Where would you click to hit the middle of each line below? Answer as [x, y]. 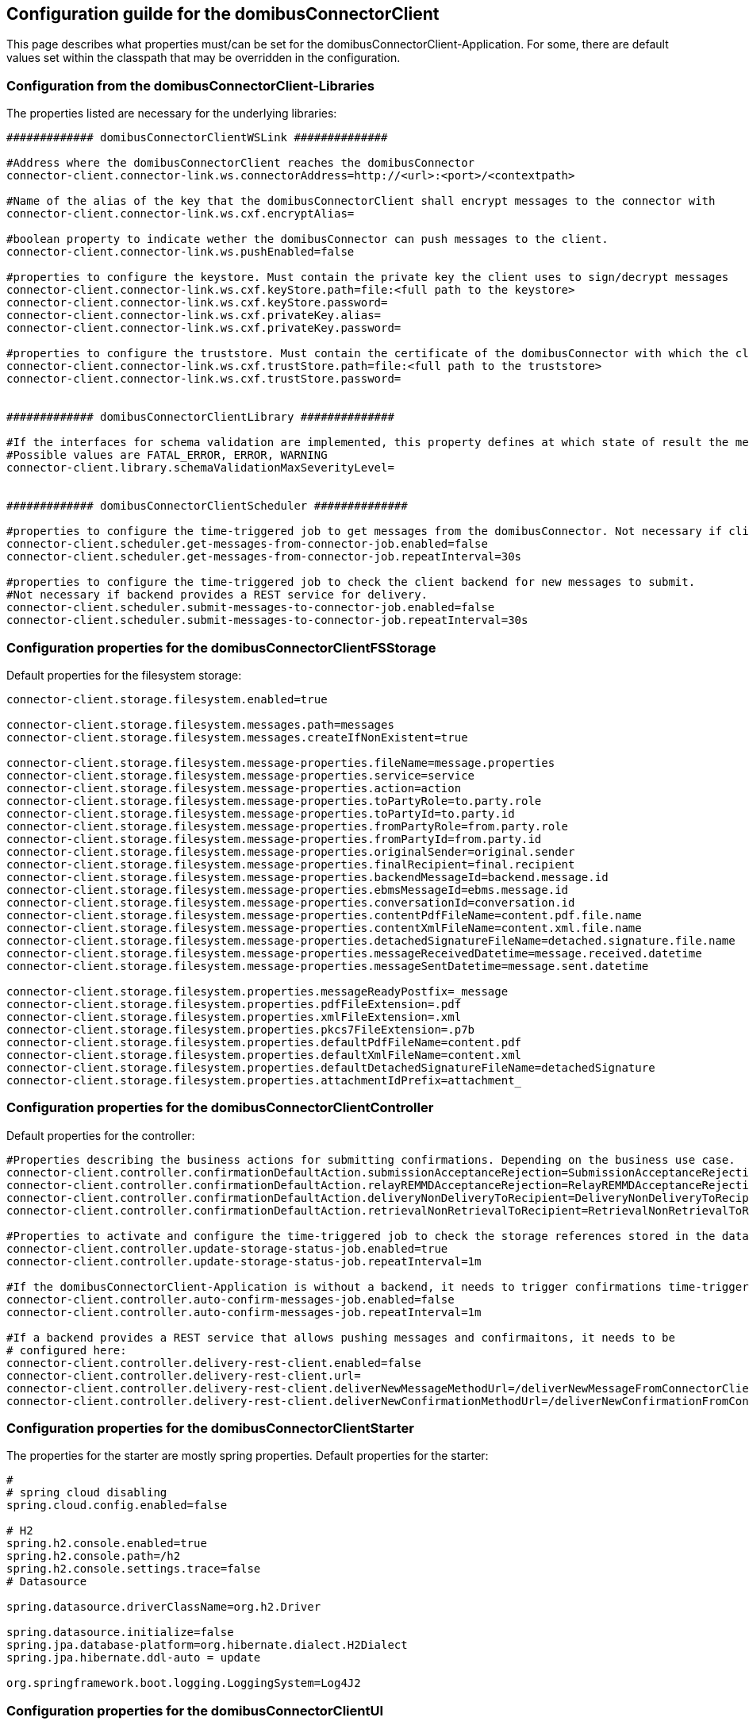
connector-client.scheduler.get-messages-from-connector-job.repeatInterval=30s [264, 557]
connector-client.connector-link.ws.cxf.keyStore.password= [197, 303]
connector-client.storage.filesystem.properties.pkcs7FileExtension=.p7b [241, 1029]
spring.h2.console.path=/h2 [94, 1556]
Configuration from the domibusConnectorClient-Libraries [190, 85]
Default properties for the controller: [101, 1135]
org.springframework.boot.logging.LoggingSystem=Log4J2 [184, 1683]
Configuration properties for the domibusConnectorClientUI [195, 1710]
